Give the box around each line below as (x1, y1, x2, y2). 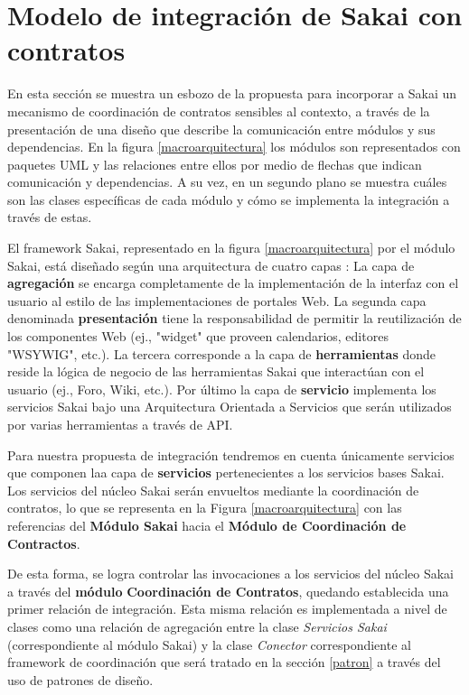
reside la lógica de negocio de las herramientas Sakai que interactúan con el (7, 362, 425, 381)
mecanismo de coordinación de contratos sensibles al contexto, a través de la (7, 101, 430, 120)
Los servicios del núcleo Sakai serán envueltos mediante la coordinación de (7, 480, 419, 499)
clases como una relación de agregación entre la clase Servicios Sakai (7, 616, 387, 635)
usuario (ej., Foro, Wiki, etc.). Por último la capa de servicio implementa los (7, 379, 436, 398)
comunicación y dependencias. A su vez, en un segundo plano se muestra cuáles (7, 172, 447, 191)
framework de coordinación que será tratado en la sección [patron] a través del (7, 653, 441, 672)
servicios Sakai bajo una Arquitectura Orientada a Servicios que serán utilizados (7, 397, 452, 416)
